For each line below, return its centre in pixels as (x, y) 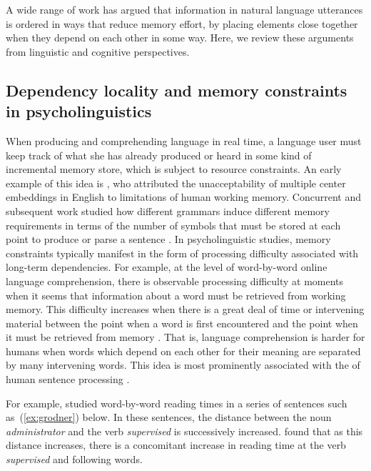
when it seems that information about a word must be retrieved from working (176, 295)
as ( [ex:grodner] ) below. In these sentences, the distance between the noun (169, 417)
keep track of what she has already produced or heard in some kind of (159, 155)
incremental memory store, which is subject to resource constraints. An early (174, 169)
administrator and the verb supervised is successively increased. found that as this (184, 431)
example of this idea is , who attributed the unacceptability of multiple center (176, 183)
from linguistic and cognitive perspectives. (98, 51)
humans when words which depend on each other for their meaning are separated (183, 351)
